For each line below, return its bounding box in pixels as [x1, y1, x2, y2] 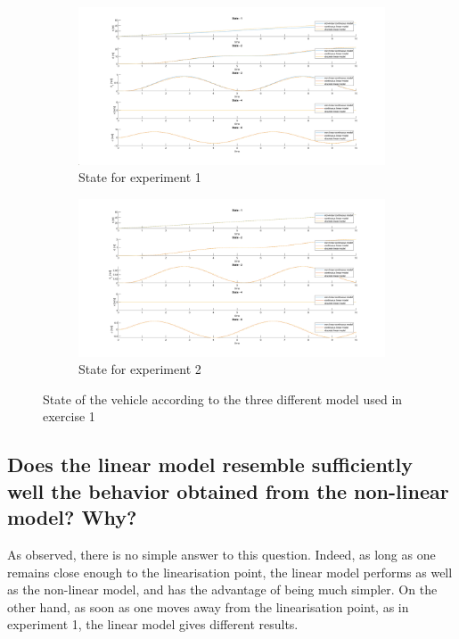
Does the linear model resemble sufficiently [7, 451, 413, 478]
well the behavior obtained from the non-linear [7, 477, 449, 504]
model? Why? [7, 503, 137, 531]
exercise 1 [43, 407, 95, 426]
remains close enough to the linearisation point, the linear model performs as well [7, 562, 453, 581]
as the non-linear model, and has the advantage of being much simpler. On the [7, 580, 438, 599]
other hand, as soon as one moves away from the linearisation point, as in [7, 597, 409, 616]
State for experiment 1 [78, 168, 201, 187]
